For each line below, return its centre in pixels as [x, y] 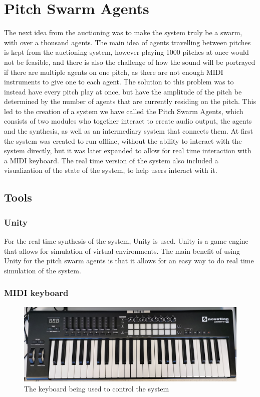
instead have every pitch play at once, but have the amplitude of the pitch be [123, 91]
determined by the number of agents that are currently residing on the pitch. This [130, 101]
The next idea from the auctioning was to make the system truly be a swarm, [123, 32]
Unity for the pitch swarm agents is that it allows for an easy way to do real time [129, 261]
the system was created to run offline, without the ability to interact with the [123, 140]
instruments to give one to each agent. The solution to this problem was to [119, 82]
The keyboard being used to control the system [97, 388]
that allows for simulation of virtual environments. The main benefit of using [122, 251]
